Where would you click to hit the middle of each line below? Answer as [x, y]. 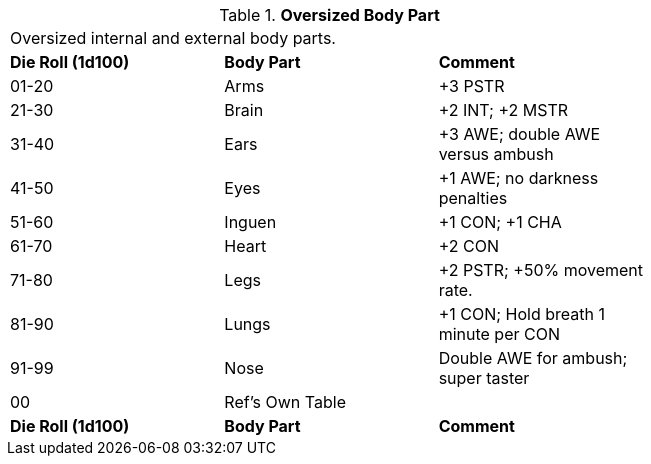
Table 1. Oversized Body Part [329, 15]
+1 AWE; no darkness [518, 178]
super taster [484, 378]
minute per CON [499, 334]
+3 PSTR [471, 86]
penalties [473, 198]
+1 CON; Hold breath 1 [521, 314]
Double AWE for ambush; [533, 358]
